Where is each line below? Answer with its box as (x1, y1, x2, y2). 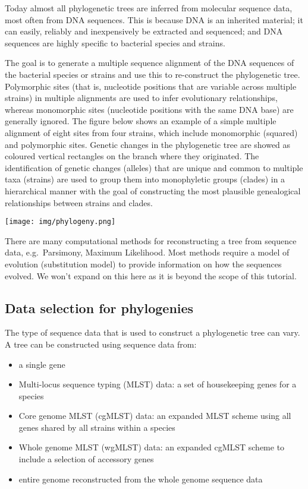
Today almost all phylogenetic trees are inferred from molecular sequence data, (5, 2, 293, 14)
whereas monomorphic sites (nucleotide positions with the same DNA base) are (5, 103, 294, 115)
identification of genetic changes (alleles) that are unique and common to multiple (5, 161, 303, 173)
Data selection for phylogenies (5, 298, 194, 317)
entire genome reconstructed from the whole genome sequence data (18, 472, 263, 485)
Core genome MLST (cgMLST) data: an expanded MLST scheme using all (18, 409, 291, 422)
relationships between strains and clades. (5, 196, 153, 209)
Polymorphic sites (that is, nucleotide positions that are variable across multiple (5, 80, 297, 92)
